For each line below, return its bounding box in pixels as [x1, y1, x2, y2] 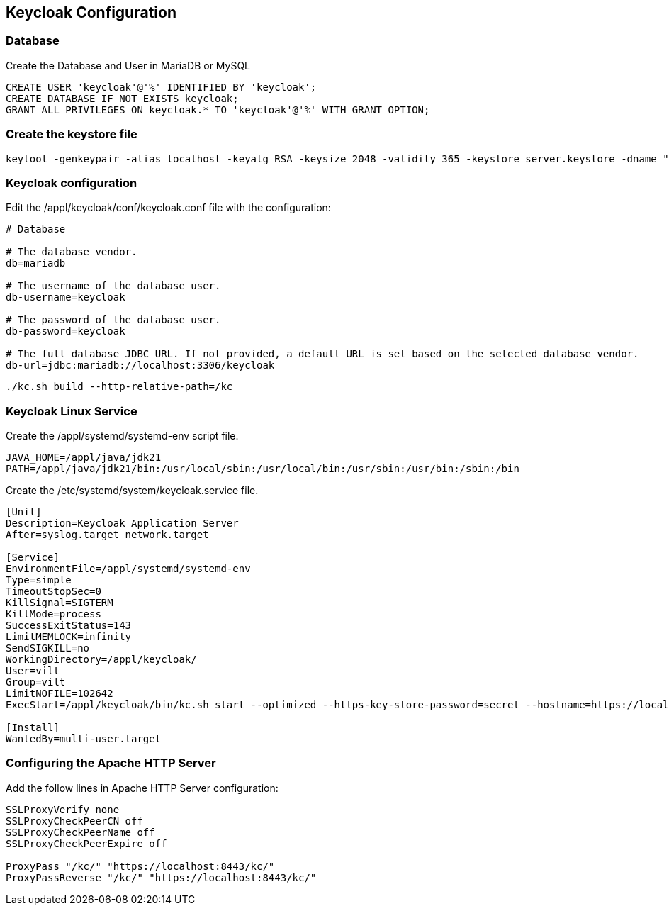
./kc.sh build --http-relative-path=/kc [6, 381, 233, 393]
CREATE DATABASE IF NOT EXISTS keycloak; [6, 92, 239, 104]
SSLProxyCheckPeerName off [6, 826, 155, 838]
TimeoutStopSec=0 [6, 586, 101, 598]
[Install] [6, 722, 60, 734]
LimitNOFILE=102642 [6, 688, 113, 700]
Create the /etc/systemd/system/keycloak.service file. [6, 484, 259, 497]
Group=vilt [6, 676, 66, 688]
